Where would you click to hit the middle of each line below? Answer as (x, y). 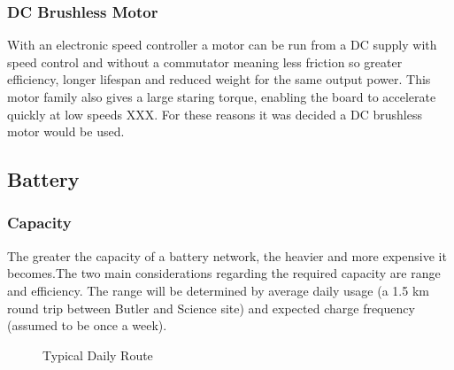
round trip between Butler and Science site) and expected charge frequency (211, 308)
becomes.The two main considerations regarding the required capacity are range (224, 273)
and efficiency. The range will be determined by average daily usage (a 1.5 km (218, 290)
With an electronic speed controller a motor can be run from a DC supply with (222, 45)
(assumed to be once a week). (87, 325)
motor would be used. (66, 131)
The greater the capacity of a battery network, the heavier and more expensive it (227, 255)
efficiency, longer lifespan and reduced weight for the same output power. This (219, 79)
